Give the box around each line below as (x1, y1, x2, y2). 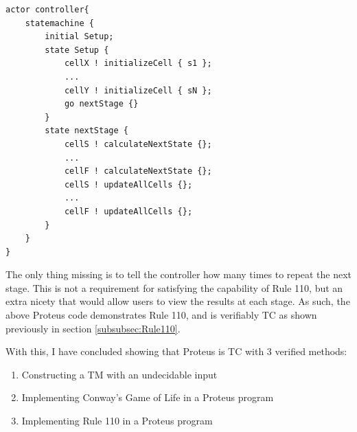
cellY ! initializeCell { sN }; (64, 85, 212, 95)
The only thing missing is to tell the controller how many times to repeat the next (5, 267, 352, 282)
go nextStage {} (64, 99, 139, 109)
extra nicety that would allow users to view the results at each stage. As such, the (5, 294, 350, 308)
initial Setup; (45, 32, 114, 42)
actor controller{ (5, 5, 89, 14)
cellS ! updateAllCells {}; (64, 179, 193, 190)
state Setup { (45, 45, 109, 55)
